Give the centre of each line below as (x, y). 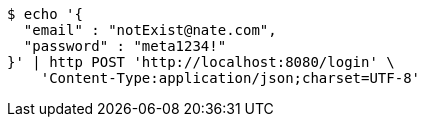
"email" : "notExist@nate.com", (150, 30)
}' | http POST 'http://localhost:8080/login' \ (201, 62)
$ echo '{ (45, 14)
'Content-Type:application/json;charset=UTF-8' (230, 78)
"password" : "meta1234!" (125, 46)
